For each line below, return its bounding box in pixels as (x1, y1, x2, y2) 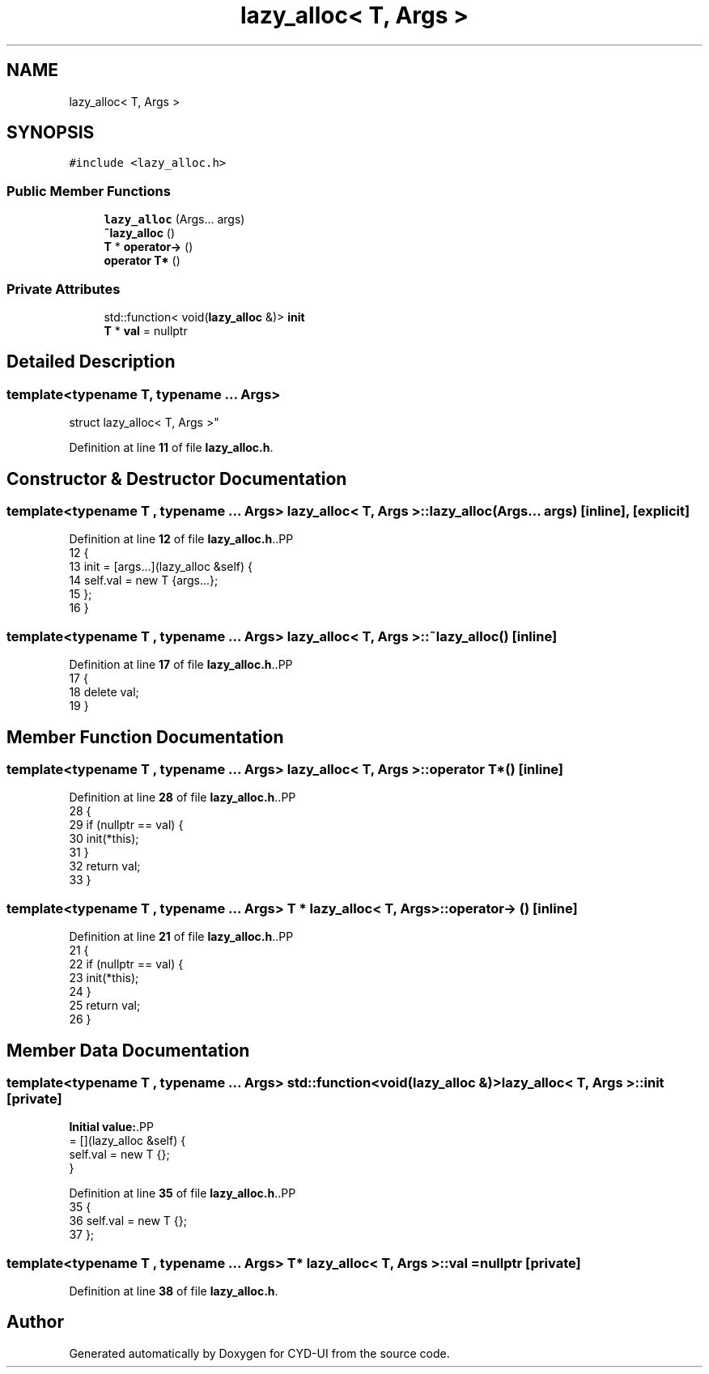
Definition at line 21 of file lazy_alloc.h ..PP (69, 929, 294, 944)
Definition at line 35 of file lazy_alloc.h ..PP (69, 1186, 296, 1201)
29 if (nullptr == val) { (69, 818, 184, 832)
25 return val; (69, 998, 141, 1013)
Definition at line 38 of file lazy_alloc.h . (69, 1284, 278, 1299)
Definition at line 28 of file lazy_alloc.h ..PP (69, 790, 296, 805)
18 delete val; (69, 685, 139, 700)
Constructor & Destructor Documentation (6, 468, 347, 489)
